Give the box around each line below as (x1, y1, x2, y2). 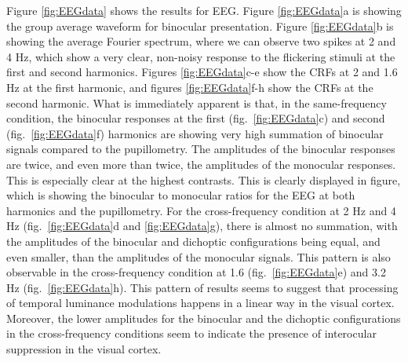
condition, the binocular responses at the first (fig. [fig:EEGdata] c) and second (6, 110, 385, 126)
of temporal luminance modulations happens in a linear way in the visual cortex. (6, 294, 395, 311)
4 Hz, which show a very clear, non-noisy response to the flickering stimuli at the (6, 48, 395, 64)
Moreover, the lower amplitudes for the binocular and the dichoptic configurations (6, 309, 401, 326)
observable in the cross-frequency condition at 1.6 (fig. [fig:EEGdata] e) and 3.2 (6, 264, 386, 280)
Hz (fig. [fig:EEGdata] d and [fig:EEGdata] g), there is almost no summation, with (6, 218, 398, 234)
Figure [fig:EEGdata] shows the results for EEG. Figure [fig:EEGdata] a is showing (6, 2, 402, 18)
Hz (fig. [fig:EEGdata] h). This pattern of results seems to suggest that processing (6, 279, 399, 295)
